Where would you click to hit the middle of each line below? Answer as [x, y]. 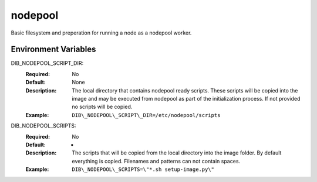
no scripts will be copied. [102, 107]
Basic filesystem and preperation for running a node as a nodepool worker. [101, 33]
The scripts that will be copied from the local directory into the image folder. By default [177, 153]
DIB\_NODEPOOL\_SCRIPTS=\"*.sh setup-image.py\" [143, 169]
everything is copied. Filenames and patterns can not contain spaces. [156, 161]
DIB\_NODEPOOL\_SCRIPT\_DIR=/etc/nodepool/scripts [146, 115]
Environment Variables [53, 49]
